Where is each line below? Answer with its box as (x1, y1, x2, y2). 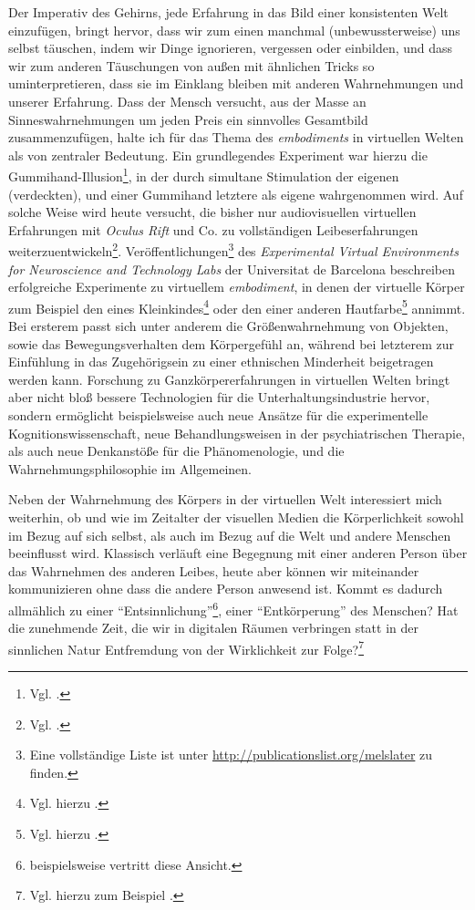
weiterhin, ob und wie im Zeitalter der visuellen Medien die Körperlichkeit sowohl (8, 508, 464, 526)
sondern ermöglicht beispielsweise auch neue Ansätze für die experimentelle (8, 406, 429, 425)
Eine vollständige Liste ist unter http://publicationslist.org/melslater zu (29, 745, 433, 764)
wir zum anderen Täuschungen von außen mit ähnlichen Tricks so (8, 56, 375, 75)
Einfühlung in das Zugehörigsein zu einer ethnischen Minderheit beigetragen (8, 352, 434, 371)
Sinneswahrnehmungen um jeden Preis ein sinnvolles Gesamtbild (8, 109, 368, 129)
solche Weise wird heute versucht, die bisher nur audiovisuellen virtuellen (8, 202, 417, 222)
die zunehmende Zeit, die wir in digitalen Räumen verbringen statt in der (8, 618, 419, 637)
